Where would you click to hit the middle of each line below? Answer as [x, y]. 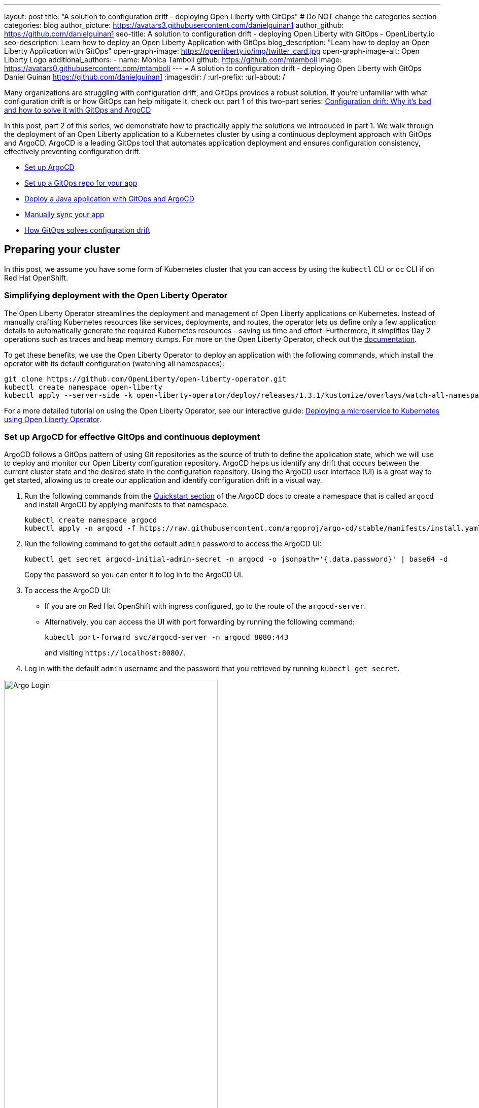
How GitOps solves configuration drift [87, 230]
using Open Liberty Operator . [53, 419]
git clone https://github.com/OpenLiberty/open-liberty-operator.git [145, 379]
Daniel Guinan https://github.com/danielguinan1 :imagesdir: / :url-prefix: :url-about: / [145, 77]
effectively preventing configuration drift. [73, 151]
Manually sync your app [64, 214]
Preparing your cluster [62, 250]
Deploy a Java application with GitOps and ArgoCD [109, 199]
